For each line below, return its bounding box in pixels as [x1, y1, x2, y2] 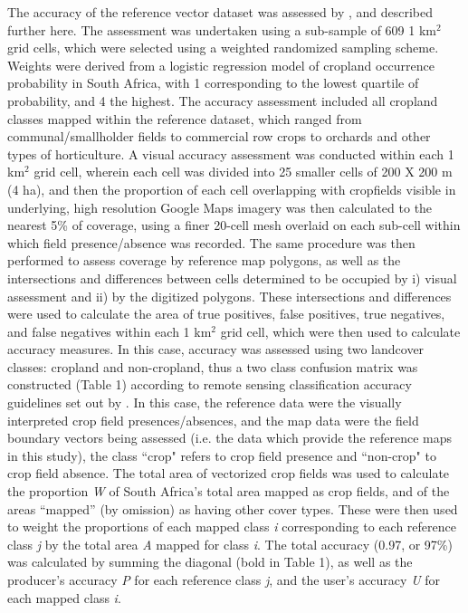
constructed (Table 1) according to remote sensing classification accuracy [7, 375, 412, 394]
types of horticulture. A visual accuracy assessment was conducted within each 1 [7, 144, 454, 163]
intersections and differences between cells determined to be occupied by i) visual [7, 268, 457, 287]
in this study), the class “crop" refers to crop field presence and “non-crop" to [7, 445, 436, 465]
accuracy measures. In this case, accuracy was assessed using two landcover [7, 340, 425, 359]
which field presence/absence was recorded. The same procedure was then [7, 233, 415, 252]
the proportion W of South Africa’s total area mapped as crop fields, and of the [7, 482, 450, 501]
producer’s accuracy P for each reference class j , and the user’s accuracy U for [7, 570, 440, 589]
